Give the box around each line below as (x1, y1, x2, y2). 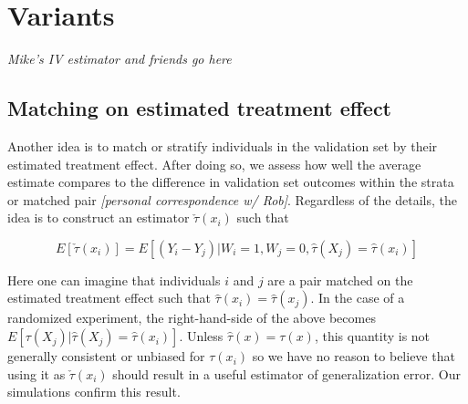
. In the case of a (310, 288, 405, 307)
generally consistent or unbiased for (7, 347, 205, 366)
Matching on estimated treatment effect (7, 94, 392, 122)
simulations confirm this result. (7, 382, 181, 401)
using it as (7, 364, 66, 383)
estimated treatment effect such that (7, 288, 211, 307)
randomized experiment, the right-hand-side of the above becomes (7, 308, 376, 327)
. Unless (179, 326, 224, 346)
